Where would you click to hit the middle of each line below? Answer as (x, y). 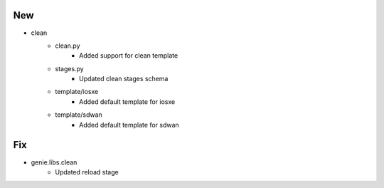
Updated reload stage (87, 172)
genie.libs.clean (54, 162)
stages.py (70, 68)
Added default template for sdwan (129, 125)
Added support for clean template (129, 56)
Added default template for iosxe (127, 101)
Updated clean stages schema (124, 79)
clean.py (68, 46)
